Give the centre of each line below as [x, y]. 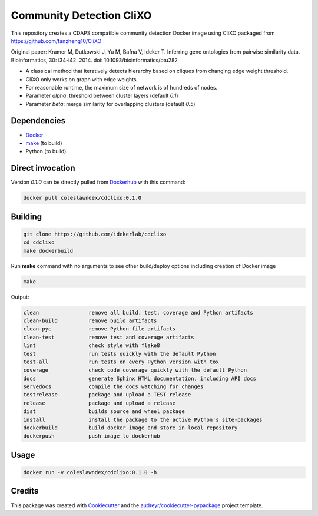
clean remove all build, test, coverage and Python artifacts [138, 312]
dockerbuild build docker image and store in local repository [130, 428]
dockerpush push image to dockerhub [92, 436]
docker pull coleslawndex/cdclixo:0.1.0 [82, 198]
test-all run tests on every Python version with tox [121, 362]
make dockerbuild [48, 251]
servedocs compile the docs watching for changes [113, 387]
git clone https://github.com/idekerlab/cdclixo [95, 234]
